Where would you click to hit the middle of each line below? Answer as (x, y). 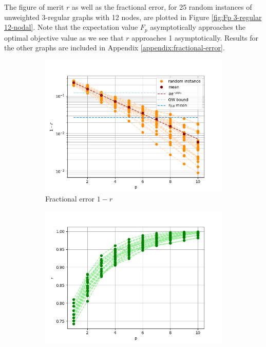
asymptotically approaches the (198, 27)
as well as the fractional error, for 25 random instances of (162, 7)
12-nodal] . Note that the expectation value (71, 27)
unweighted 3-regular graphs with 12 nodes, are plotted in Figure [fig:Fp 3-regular (133, 17)
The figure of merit (34, 7)
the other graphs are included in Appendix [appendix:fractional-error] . (115, 48)
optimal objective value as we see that (64, 37)
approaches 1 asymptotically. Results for (195, 37)
